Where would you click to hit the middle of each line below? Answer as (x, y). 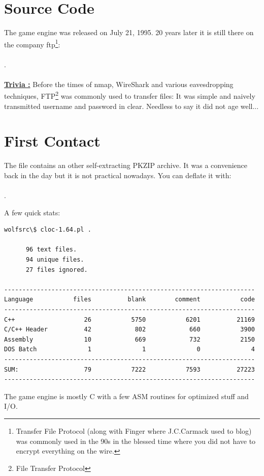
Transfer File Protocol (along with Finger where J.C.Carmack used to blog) (134, 430)
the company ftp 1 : (32, 43)
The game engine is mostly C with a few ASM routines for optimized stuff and (126, 396)
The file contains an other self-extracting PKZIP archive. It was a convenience (126, 165)
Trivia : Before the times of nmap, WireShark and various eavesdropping (119, 84)
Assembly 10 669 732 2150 (129, 339)
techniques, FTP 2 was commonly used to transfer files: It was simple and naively (130, 95)
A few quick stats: (32, 212)
